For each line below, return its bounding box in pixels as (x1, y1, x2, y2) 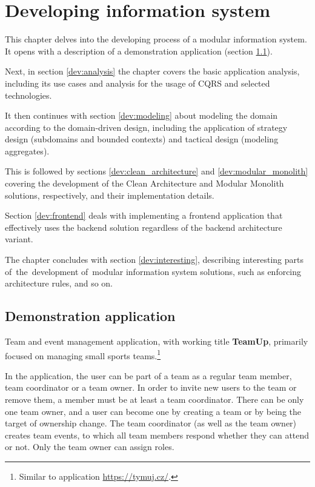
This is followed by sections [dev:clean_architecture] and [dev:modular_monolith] (5, 165, 308, 177)
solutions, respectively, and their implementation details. (5, 188, 214, 201)
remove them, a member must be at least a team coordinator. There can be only (5, 393, 304, 406)
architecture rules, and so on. (5, 277, 113, 290)
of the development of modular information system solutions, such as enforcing (5, 265, 302, 277)
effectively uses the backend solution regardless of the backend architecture (5, 220, 282, 233)
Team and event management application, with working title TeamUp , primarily (5, 335, 308, 348)
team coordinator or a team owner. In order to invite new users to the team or (5, 381, 297, 394)
